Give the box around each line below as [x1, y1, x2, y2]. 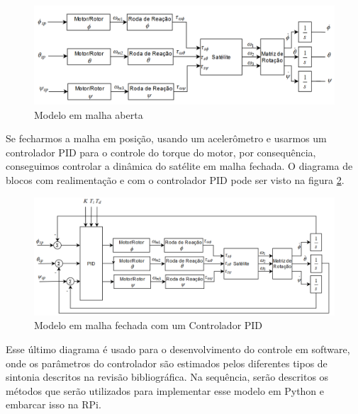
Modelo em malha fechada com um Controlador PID [34, 318, 263, 333]
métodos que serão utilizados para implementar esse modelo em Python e [6, 383, 325, 398]
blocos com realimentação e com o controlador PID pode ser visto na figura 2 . [6, 172, 345, 187]
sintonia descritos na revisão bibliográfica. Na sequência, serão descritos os [6, 369, 329, 384]
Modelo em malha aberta [34, 107, 143, 122]
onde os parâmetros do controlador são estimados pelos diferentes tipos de [6, 355, 328, 370]
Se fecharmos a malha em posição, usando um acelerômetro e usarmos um [6, 131, 327, 146]
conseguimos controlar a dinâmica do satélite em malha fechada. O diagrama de [6, 159, 353, 173]
